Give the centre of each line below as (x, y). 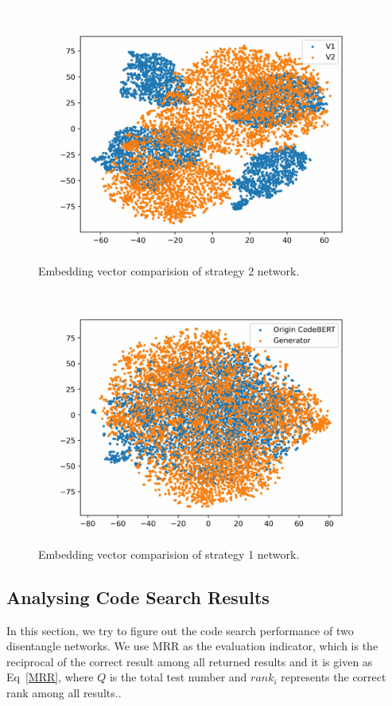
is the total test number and (178, 677)
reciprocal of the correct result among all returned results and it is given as (190, 661)
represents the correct (334, 677)
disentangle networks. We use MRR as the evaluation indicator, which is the (192, 646)
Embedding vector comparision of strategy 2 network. (169, 270)
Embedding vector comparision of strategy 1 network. (169, 554)
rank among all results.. (64, 692)
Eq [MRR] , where (50, 677)
